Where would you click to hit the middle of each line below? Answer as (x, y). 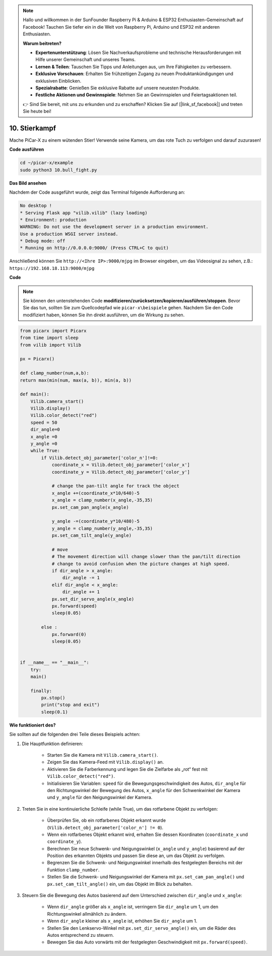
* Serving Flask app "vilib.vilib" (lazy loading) (84, 213)
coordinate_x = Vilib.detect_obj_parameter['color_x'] (121, 465)
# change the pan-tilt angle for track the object (116, 486)
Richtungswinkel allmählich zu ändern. (87, 914)
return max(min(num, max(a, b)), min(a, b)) (76, 380)
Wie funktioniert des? (32, 725)
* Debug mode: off (43, 241)
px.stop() (53, 698)
